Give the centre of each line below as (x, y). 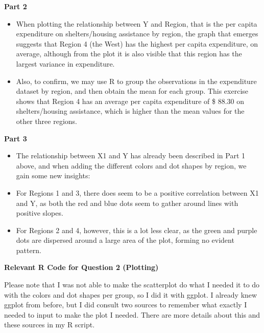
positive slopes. (40, 213)
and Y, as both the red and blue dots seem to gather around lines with (127, 203)
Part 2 (16, 6)
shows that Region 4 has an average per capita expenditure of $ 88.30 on (130, 101)
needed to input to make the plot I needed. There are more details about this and (132, 314)
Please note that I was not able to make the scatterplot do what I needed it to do (132, 285)
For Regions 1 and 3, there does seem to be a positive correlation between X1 (137, 192)
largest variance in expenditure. (65, 63)
